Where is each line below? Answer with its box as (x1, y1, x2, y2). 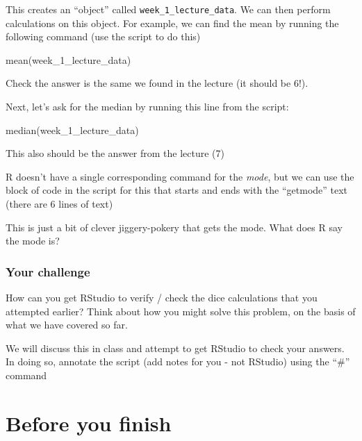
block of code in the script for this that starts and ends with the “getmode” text (6, 183, 348, 197)
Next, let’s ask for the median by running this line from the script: (6, 99, 289, 114)
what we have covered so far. (6, 317, 128, 332)
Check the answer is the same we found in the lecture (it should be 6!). (6, 76, 308, 90)
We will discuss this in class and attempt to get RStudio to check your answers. (6, 340, 345, 355)
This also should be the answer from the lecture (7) (6, 146, 225, 160)
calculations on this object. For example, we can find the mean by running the (6, 15, 339, 30)
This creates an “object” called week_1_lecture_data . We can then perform (6, 2, 331, 16)
